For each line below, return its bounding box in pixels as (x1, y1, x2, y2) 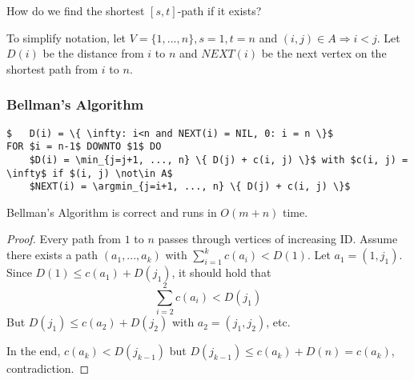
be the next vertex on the (261, 45, 387, 62)
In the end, (6, 342, 61, 359)
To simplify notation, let (6, 29, 127, 46)
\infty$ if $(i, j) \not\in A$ (6, 167, 173, 179)
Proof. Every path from (6, 230, 121, 247)
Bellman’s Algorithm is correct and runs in (6, 203, 217, 220)
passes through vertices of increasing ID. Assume (158, 230, 398, 247)
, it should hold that (171, 264, 271, 281)
